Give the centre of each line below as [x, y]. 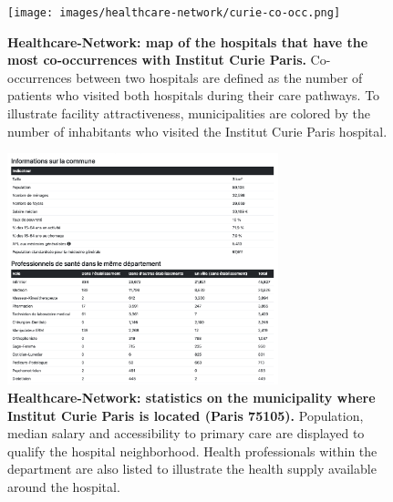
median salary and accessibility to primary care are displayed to [186, 433]
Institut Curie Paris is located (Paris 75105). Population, [186, 415]
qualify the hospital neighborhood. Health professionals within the [192, 451]
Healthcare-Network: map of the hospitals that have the [188, 41]
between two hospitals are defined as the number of [219, 77]
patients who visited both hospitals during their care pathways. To [194, 95]
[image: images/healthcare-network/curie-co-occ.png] [174, 13]
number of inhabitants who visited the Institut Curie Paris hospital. [197, 131]
